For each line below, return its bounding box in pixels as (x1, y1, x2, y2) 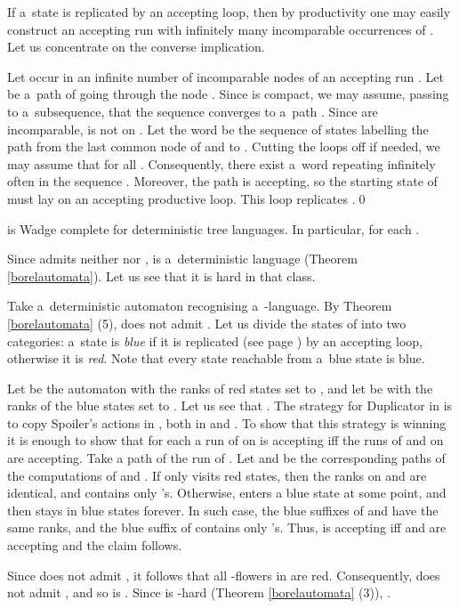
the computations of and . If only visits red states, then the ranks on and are (7, 466, 427, 484)
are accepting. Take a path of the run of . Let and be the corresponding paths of (7, 449, 446, 467)
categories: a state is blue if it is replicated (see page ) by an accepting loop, (7, 331, 423, 350)
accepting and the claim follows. (7, 536, 182, 555)
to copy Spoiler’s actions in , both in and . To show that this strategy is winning (7, 413, 447, 432)
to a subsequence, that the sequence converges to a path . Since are (7, 101, 378, 120)
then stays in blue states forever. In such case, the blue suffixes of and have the (7, 500, 439, 519)
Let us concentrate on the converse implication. (7, 37, 265, 56)
